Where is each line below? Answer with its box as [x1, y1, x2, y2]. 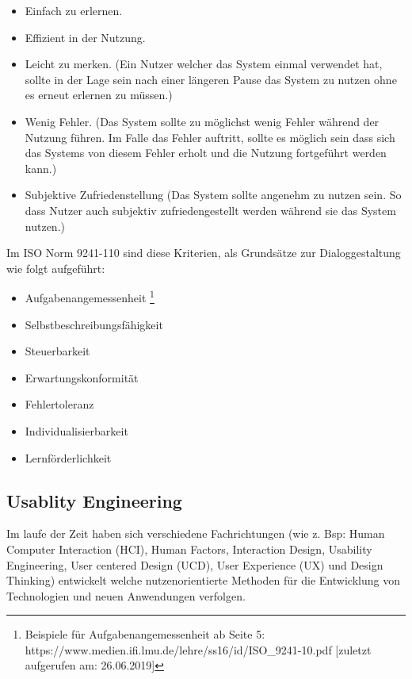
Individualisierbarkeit [25, 422, 128, 439]
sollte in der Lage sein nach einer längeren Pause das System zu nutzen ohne [25, 71, 397, 87]
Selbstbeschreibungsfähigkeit [25, 316, 163, 332]
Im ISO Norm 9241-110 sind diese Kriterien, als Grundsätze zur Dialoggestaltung [6, 244, 401, 261]
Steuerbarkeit [25, 343, 90, 359]
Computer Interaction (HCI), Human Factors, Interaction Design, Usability [6, 540, 372, 557]
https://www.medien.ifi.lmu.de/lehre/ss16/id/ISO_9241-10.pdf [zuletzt [25, 641, 372, 658]
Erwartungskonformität [25, 369, 139, 386]
